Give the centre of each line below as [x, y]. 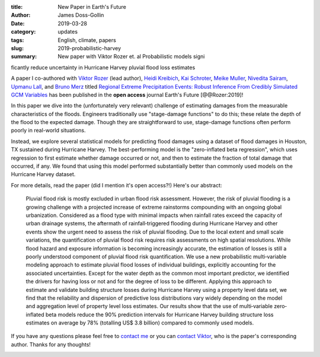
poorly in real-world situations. [48, 131]
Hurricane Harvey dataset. [43, 174]
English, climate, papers [87, 40]
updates [68, 32]
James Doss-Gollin [81, 15]
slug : [17, 48]
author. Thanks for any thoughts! [51, 344]
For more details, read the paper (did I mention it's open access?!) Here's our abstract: [116, 185]
